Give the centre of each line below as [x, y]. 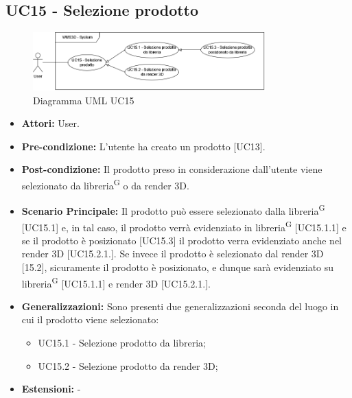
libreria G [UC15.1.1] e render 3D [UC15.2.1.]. [116, 282]
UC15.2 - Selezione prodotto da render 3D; [128, 365]
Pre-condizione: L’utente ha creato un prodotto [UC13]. [143, 146]
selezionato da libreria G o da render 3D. [105, 184]
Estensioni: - [51, 389]
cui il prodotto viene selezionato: [90, 319]
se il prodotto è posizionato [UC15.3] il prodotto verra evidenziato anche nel [182, 240]
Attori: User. [50, 123]
